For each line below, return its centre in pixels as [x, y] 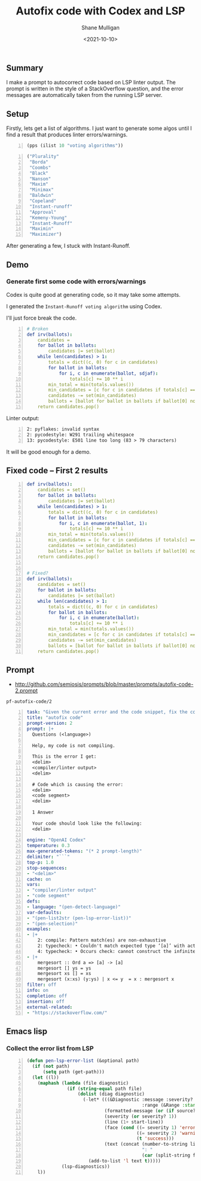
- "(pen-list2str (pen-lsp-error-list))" [79, 918]
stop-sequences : [47, 868]
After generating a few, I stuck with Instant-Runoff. [68, 246]
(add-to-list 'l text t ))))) [124, 1161]
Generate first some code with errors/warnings [76, 281]
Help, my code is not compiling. [74, 746]
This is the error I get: [64, 757]
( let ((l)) [45, 1077]
